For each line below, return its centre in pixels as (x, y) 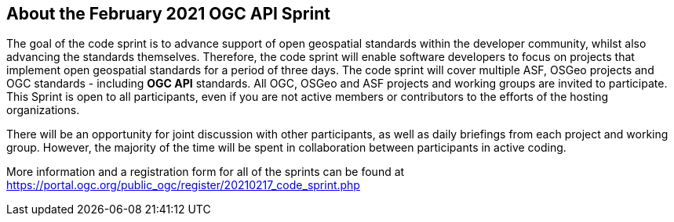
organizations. (43, 110)
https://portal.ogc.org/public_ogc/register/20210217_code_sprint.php (183, 185)
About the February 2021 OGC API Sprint (168, 14)
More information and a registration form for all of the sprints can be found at (206, 172)
